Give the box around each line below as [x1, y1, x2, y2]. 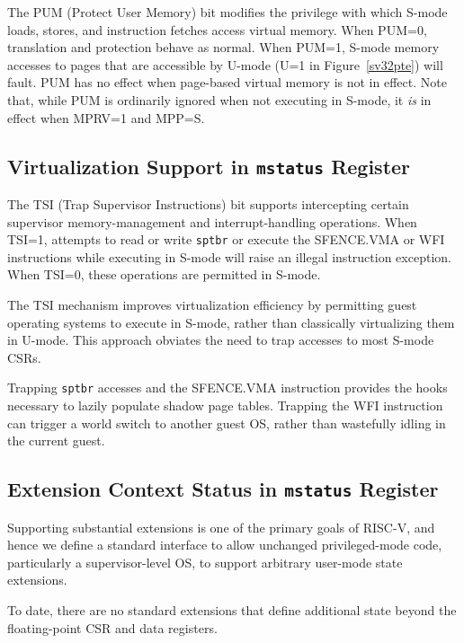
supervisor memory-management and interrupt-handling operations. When [7, 212, 417, 231]
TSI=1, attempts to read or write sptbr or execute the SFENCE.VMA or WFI [7, 230, 445, 249]
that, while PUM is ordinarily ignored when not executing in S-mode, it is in [7, 90, 432, 109]
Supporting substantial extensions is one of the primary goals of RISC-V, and [7, 517, 435, 536]
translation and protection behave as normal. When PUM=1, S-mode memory [7, 38, 440, 57]
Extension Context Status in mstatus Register [7, 475, 439, 503]
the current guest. [7, 431, 105, 450]
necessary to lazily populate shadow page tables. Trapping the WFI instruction [7, 396, 443, 414]
